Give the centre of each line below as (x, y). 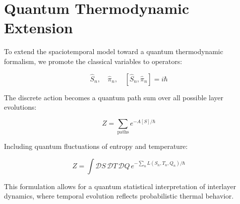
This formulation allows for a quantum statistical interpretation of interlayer (120, 186)
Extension (38, 28)
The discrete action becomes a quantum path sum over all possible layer (114, 97)
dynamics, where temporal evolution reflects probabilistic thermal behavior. (119, 196)
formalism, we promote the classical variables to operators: (93, 61)
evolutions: (20, 107)
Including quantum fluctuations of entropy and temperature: (96, 146)
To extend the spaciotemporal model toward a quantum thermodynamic (114, 51)
